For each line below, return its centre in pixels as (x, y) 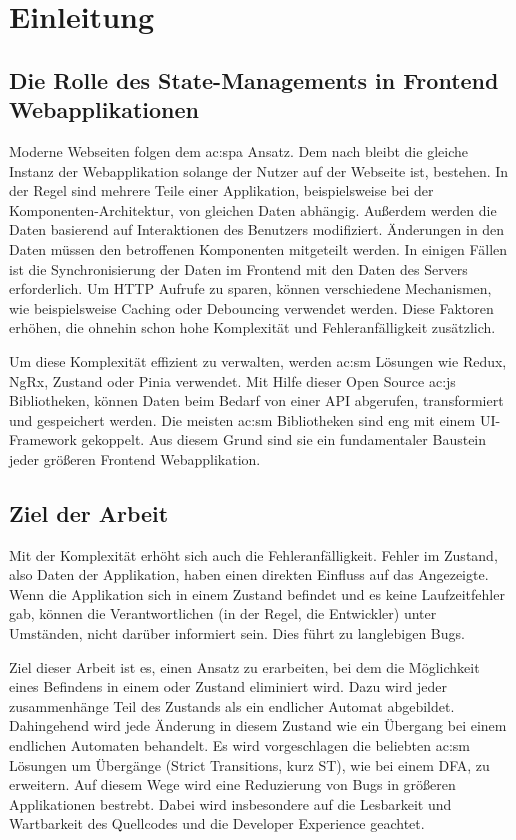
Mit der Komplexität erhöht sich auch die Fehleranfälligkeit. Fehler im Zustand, (253, 554)
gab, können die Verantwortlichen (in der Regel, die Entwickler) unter (223, 613)
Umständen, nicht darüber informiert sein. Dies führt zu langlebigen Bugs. (237, 633)
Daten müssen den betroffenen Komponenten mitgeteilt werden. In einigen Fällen (258, 248)
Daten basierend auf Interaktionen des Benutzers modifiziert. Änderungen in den (257, 229)
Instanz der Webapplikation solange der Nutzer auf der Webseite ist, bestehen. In (259, 170)
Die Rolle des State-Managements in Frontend (254, 79)
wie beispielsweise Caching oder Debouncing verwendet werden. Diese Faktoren (251, 307)
